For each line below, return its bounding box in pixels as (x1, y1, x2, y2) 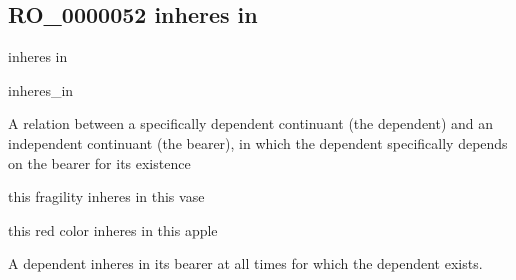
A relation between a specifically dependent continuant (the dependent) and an (8, 113, 494, 134)
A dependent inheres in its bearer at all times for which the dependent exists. (8, 253, 483, 274)
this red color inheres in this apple (8, 219, 218, 240)
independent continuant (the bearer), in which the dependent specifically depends (8, 132, 508, 153)
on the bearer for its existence (8, 152, 191, 173)
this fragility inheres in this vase (8, 186, 205, 207)
